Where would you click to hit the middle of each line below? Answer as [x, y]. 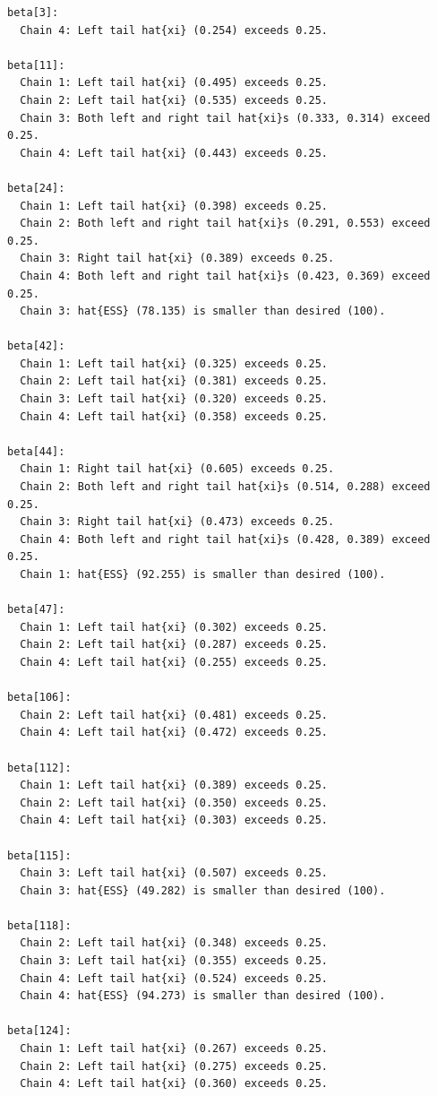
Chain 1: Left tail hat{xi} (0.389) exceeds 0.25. [174, 785]
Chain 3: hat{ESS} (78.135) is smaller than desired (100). [203, 311]
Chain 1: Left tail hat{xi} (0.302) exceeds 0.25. [174, 627]
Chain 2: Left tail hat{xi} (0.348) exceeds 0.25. [174, 943]
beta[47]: [36, 610]
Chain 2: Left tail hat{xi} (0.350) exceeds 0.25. [174, 803]
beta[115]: [39, 855]
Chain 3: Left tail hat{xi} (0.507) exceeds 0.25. [174, 873]
